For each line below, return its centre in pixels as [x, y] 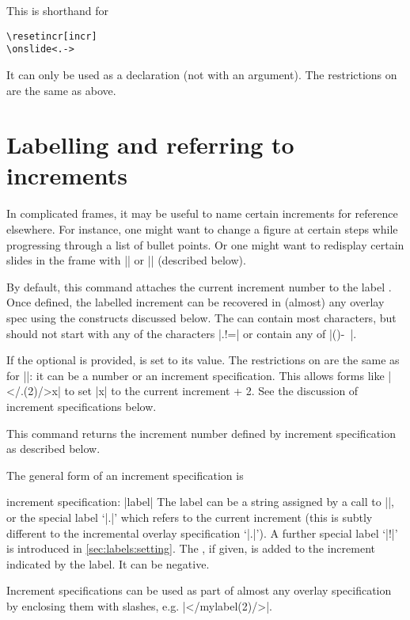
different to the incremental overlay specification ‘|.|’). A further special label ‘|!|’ [202, 533]
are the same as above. [61, 90]
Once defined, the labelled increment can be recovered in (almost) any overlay [196, 302]
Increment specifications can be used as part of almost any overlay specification [199, 590]
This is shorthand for [58, 10]
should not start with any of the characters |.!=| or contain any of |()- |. [182, 333]
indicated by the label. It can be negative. [108, 563]
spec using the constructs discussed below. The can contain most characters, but [201, 317]
